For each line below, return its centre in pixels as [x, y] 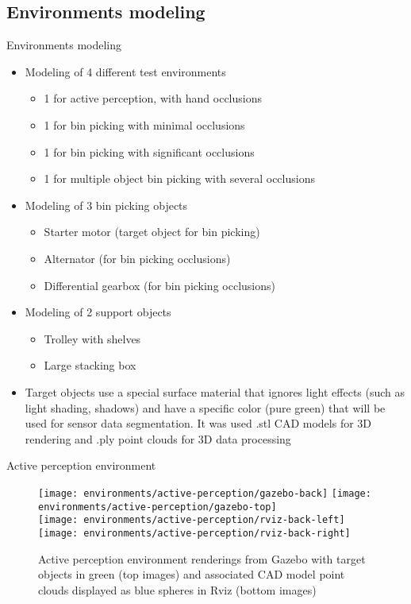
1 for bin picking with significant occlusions [149, 151]
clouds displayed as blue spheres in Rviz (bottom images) [177, 589]
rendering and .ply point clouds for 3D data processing [158, 438]
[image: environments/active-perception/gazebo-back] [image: [205, 493]
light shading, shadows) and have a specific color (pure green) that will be [205, 407]
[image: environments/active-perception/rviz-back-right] [194, 533]
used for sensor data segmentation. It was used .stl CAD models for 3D [198, 423]
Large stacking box [90, 365]
